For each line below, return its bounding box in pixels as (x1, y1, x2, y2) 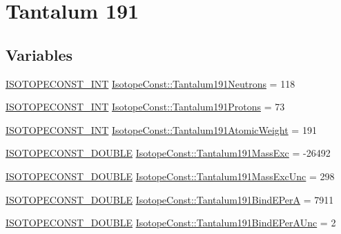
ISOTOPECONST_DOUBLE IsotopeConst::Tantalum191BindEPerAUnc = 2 (6, 215, 336, 230)
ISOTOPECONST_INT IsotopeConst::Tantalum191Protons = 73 (6, 99, 285, 114)
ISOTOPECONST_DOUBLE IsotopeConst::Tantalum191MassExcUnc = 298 (6, 168, 335, 183)
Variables (6, 43, 73, 65)
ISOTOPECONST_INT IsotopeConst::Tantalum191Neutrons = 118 (6, 76, 295, 90)
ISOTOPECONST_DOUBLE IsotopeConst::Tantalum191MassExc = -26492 (6, 146, 331, 160)
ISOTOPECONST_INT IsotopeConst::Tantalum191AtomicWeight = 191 (6, 122, 317, 137)
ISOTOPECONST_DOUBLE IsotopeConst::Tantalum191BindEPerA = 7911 (6, 192, 334, 206)
